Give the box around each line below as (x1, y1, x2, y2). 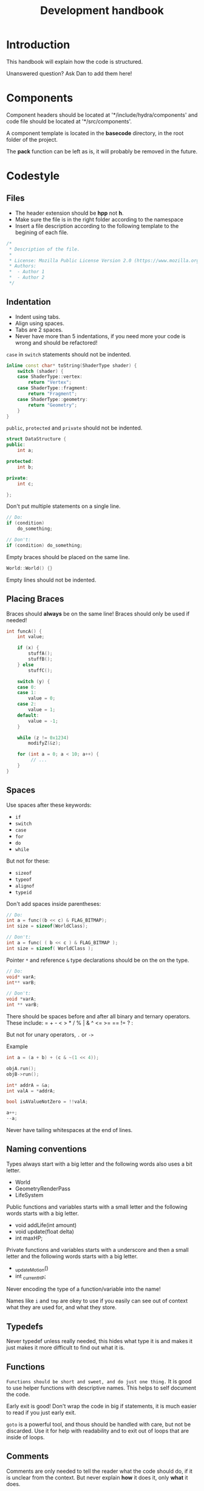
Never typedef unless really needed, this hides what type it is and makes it (6, 1338, 193, 1345)
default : (17, 712, 39, 718)
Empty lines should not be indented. (6, 576, 97, 583)
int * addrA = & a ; (6, 1082, 50, 1088)
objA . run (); (6, 1065, 36, 1071)
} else (17, 661, 34, 668)
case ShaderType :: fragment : (17, 385, 88, 391)
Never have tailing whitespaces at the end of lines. (6, 1127, 133, 1134)
